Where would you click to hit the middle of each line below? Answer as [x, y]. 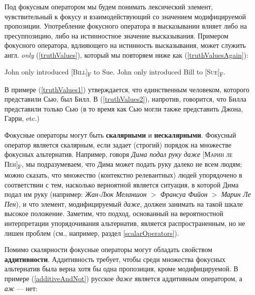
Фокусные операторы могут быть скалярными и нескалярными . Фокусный [120, 135]
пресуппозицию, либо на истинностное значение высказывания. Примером [116, 35]
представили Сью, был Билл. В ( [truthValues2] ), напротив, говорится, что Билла [126, 99]
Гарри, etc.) [22, 118]
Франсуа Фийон [184, 194]
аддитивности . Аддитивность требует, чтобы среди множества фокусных [115, 259]
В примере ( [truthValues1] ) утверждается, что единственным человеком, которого [127, 89]
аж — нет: [21, 288]
